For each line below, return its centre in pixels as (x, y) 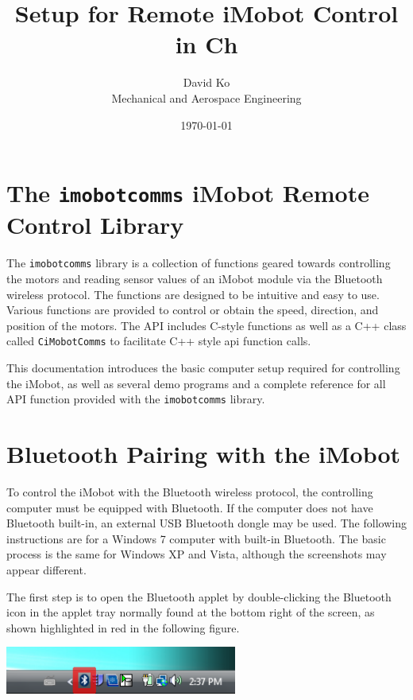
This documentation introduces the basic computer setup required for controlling (203, 368)
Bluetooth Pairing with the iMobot (204, 454)
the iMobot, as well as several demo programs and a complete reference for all (196, 383)
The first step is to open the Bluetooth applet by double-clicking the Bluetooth (199, 596)
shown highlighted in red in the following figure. (123, 627)
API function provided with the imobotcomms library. (136, 399)
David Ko (206, 82)
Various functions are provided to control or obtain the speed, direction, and (193, 310)
